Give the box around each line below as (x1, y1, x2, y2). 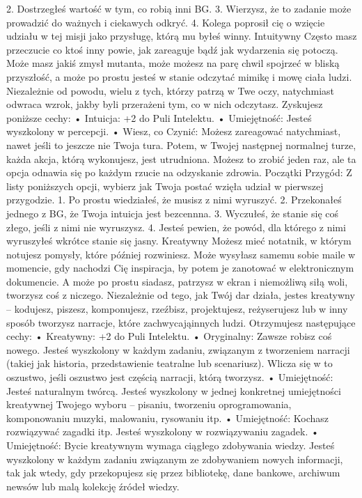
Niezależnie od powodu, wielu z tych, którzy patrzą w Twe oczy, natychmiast (6, 83, 335, 98)
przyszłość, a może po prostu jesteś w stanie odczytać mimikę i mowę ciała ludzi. (6, 69, 352, 84)
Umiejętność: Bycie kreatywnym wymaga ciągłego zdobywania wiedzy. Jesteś (6, 438, 335, 452)
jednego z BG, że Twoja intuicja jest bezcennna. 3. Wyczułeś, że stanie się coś (6, 205, 339, 220)
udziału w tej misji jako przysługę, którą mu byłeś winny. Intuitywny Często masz (6, 29, 357, 43)
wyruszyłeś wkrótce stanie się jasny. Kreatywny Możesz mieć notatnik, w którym (6, 233, 352, 248)
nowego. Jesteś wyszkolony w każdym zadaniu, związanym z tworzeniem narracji (6, 342, 350, 357)
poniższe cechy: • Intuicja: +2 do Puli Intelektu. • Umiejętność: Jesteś (6, 110, 312, 125)
